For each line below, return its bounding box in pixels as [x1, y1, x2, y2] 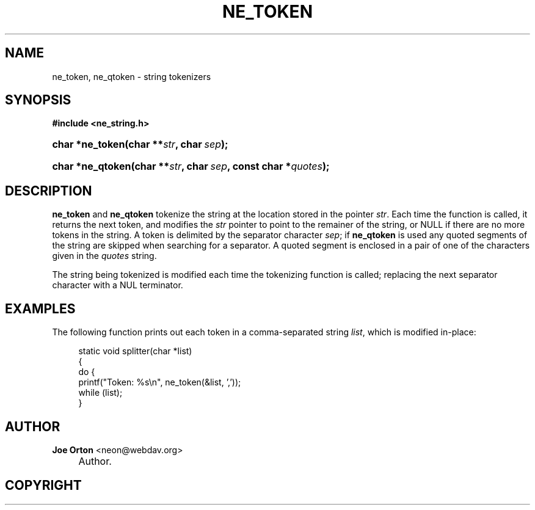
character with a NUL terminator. [52, 280, 183, 291]
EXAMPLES [5, 301, 76, 316]
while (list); [78, 387, 123, 398]
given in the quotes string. [52, 250, 157, 261]
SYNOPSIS [5, 92, 71, 108]
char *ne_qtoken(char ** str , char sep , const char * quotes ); [52, 160, 330, 173]
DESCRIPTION [5, 183, 92, 199]
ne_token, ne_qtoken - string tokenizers [52, 71, 211, 82]
